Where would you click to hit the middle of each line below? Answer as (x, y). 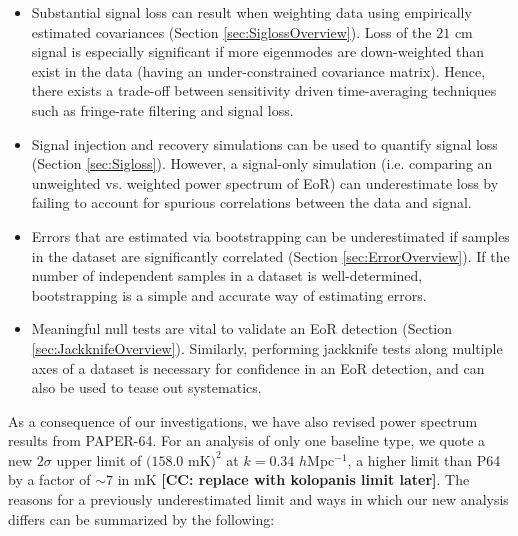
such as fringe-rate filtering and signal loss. (162, 109)
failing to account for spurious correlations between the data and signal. (251, 202)
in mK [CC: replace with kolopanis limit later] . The (293, 479)
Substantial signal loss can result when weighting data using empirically (251, 12)
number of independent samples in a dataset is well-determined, (227, 275)
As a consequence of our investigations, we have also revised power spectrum (243, 420)
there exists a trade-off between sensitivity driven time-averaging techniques (264, 90)
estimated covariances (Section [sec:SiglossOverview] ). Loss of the (231, 31)
